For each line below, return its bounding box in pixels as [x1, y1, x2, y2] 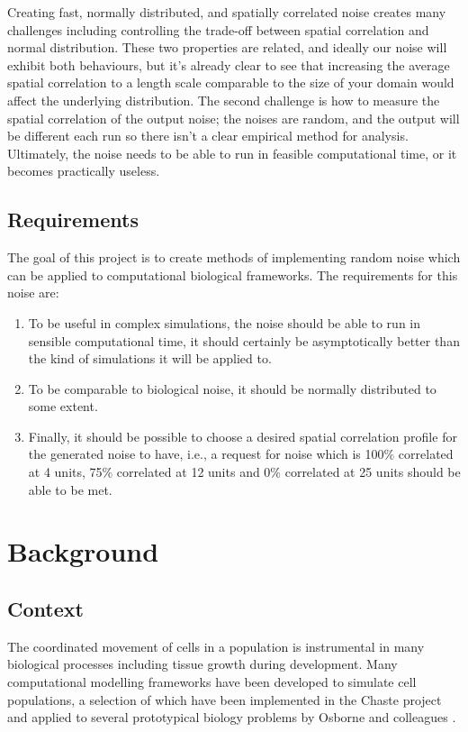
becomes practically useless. [7, 161, 160, 180]
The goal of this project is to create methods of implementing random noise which [7, 248, 461, 267]
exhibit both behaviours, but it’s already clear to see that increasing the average [7, 55, 450, 74]
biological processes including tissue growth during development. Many [7, 654, 398, 673]
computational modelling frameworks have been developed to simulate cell [7, 673, 417, 691]
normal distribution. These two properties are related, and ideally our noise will [7, 38, 447, 57]
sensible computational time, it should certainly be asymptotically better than [28, 331, 460, 350]
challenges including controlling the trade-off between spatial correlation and [7, 20, 429, 39]
